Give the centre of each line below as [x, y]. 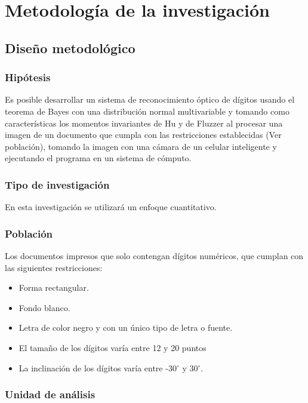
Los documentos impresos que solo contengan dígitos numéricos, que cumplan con [154, 255]
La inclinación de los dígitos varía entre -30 [98, 367]
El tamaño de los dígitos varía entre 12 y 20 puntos [113, 347]
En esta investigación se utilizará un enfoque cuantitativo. [111, 207]
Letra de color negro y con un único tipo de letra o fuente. [126, 327]
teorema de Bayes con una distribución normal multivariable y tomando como [147, 111]
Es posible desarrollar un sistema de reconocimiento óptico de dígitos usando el [150, 99]
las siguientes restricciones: [54, 267]
